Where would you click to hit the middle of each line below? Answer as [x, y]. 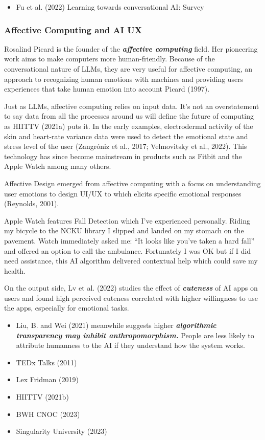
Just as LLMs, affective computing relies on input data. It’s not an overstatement [132, 106]
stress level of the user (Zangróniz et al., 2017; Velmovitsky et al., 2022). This [126, 146]
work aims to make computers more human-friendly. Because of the [110, 59]
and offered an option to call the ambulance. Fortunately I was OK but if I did [127, 250]
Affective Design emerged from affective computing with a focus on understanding [132, 183]
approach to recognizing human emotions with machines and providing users [124, 79]
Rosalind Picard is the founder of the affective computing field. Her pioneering [131, 48]
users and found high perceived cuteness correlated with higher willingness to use [131, 298]
